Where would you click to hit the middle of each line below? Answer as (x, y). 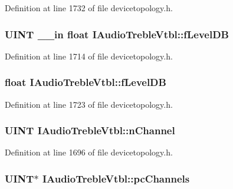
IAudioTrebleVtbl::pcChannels (116, 178)
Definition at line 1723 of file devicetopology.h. (89, 104)
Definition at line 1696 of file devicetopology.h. (89, 152)
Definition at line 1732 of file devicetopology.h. (89, 8)
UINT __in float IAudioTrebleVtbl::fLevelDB (117, 34)
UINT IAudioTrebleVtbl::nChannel (90, 130)
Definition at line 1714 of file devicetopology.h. (89, 56)
